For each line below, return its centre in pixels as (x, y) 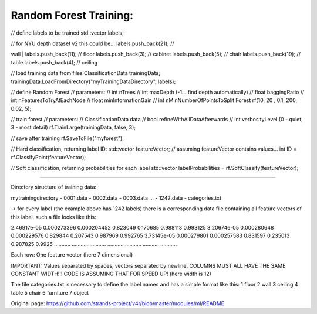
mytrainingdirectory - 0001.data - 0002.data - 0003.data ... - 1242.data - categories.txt (116, 198)
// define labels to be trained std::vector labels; (68, 33)
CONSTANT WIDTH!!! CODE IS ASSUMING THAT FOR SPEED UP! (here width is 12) (111, 274)
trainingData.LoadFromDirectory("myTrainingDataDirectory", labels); (93, 81)
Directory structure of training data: (54, 187)
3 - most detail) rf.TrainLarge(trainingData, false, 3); (73, 127)
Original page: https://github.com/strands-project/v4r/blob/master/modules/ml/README (118, 303)
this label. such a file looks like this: (53, 217)
